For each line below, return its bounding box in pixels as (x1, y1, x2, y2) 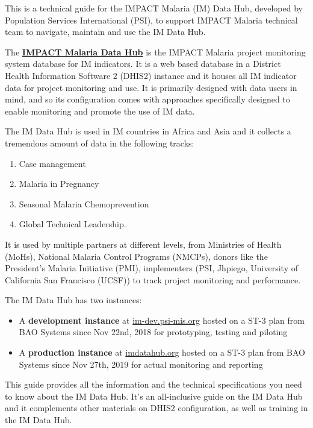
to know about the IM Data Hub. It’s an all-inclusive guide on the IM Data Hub (5, 389, 303, 402)
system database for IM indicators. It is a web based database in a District (5, 57, 281, 70)
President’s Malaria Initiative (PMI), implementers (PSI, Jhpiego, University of (5, 262, 299, 274)
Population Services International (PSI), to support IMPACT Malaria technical (5, 13, 298, 26)
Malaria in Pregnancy (19, 177, 99, 190)
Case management (19, 157, 86, 169)
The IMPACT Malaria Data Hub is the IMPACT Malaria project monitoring (5, 45, 306, 58)
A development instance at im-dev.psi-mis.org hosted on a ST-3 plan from (19, 313, 305, 326)
